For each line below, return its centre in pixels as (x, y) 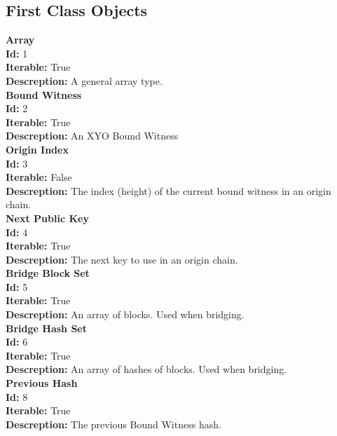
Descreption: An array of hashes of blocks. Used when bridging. (146, 369)
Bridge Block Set (48, 273)
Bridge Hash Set (46, 328)
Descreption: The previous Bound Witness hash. (114, 424)
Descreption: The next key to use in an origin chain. (122, 259)
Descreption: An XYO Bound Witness (92, 136)
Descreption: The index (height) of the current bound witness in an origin (168, 190)
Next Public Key (47, 218)
